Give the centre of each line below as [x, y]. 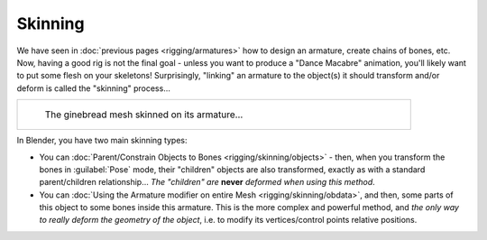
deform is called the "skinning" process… [93, 88]
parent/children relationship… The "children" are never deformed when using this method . [207, 182]
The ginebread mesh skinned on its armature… [144, 115]
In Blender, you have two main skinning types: [102, 141]
